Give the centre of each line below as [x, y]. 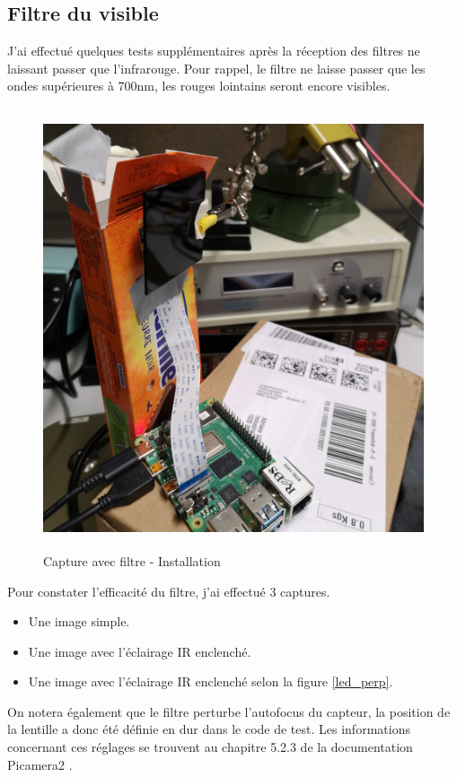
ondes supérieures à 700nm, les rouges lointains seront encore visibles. [199, 86]
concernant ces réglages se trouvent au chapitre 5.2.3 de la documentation [210, 747]
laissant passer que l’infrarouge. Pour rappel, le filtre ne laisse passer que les [216, 68]
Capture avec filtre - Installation [132, 560]
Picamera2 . [40, 764]
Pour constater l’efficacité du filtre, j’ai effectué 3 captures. [169, 591]
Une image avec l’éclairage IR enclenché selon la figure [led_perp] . [211, 681]
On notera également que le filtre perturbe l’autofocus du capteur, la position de [229, 711]
